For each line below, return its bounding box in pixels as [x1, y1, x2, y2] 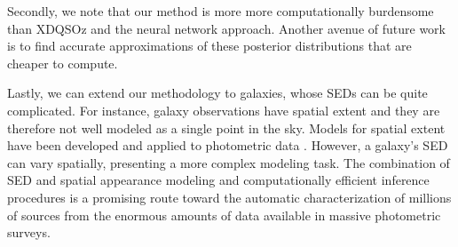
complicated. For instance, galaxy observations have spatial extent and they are [7, 100, 440, 119]
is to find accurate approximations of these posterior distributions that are [7, 36, 412, 55]
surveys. [7, 223, 51, 242]
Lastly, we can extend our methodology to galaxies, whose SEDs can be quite [7, 84, 428, 102]
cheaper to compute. [7, 53, 118, 72]
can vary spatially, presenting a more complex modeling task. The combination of [7, 153, 450, 171]
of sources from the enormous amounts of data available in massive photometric [7, 205, 441, 224]
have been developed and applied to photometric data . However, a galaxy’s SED [7, 136, 448, 155]
